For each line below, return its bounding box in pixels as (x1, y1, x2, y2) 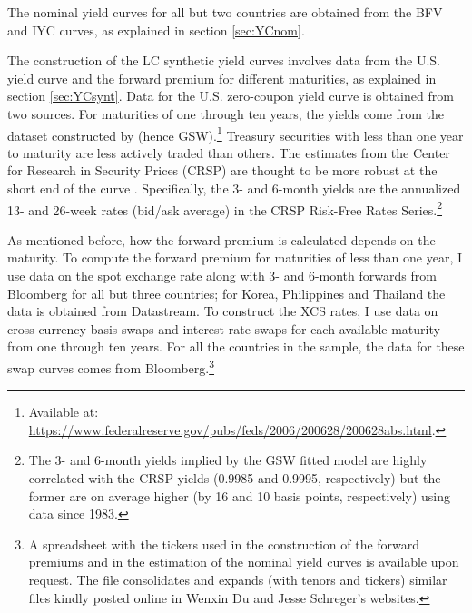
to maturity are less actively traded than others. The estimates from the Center (7, 143, 450, 162)
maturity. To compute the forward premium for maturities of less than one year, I (7, 248, 463, 267)
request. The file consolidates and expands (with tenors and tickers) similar (28, 570, 447, 588)
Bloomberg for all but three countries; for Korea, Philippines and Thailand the (7, 283, 446, 302)
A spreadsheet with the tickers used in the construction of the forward (28, 534, 420, 553)
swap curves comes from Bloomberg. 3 (7, 356, 215, 377)
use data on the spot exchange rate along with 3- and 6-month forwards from (7, 266, 437, 285)
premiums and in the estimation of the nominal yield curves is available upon (28, 552, 459, 571)
